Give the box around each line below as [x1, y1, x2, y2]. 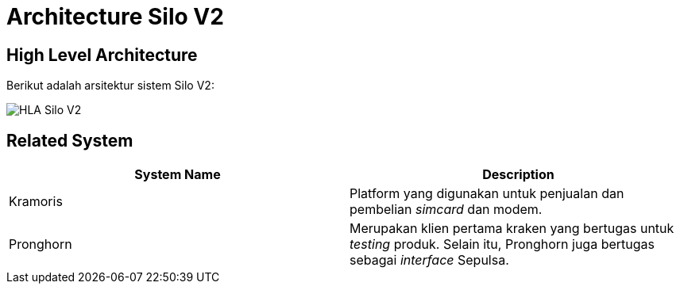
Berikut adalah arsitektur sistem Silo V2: [6, 78, 214, 93]
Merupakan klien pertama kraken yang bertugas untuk [350, 220, 674, 237]
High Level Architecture [6, 44, 198, 65]
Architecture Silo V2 [6, 3, 224, 30]
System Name [134, 166, 221, 183]
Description [482, 166, 554, 183]
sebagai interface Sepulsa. [350, 252, 509, 269]
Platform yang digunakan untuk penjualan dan [350, 185, 624, 202]
